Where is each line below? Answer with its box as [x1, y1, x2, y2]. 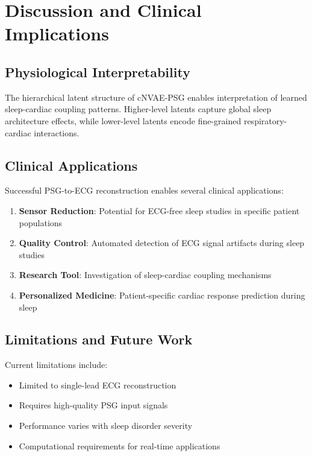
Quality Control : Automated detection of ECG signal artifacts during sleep [19, 236, 305, 249]
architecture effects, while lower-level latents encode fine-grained [5, 114, 242, 127]
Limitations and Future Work [5, 330, 193, 349]
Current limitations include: [5, 358, 108, 371]
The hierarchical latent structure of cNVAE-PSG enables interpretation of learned [5, 90, 307, 103]
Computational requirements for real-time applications [19, 439, 220, 452]
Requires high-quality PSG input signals [19, 399, 168, 411]
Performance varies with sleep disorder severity [19, 419, 193, 432]
